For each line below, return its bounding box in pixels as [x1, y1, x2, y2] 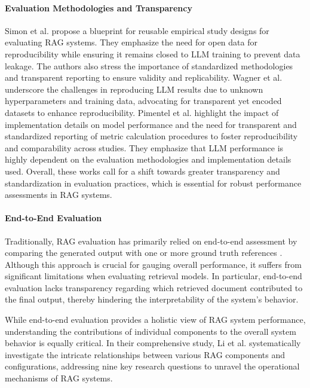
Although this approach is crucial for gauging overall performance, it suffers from [5, 258, 302, 270]
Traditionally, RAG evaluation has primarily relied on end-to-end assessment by [5, 234, 297, 247]
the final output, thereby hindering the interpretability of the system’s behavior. [5, 293, 299, 305]
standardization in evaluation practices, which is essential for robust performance [5, 176, 302, 189]
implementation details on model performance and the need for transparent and [5, 118, 297, 130]
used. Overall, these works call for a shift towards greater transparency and [5, 164, 280, 177]
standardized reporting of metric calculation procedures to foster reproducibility [5, 130, 298, 142]
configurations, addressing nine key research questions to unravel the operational [5, 360, 300, 372]
